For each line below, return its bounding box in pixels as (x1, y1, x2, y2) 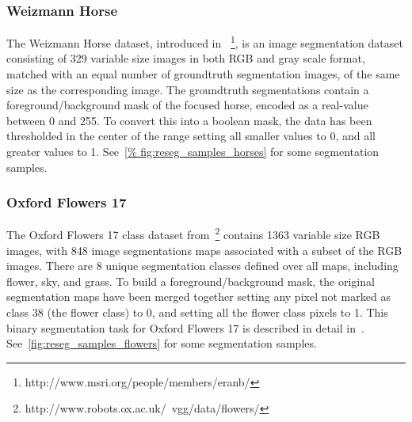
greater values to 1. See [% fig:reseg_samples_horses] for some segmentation (6, 143, 380, 160)
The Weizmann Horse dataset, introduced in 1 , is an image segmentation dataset (6, 32, 403, 51)
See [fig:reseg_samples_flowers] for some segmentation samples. (6, 335, 317, 352)
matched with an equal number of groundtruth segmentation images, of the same (6, 66, 400, 82)
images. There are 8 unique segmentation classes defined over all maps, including (6, 257, 399, 274)
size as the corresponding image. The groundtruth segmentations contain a (6, 81, 369, 97)
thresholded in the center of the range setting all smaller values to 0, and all (6, 127, 376, 144)
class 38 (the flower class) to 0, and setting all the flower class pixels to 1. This (6, 304, 388, 321)
